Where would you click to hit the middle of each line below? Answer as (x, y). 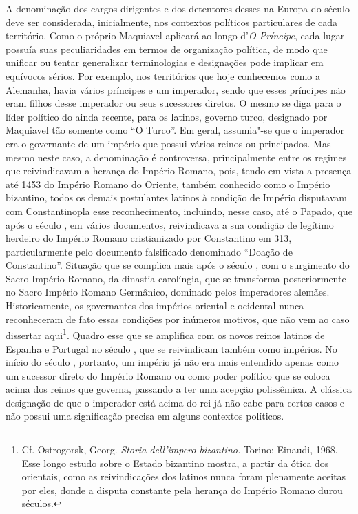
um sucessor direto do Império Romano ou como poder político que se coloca (168, 375)
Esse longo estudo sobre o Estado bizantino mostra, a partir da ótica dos (175, 463)
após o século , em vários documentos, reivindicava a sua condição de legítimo (170, 224)
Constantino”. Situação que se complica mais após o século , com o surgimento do (178, 265)
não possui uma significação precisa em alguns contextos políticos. (145, 416)
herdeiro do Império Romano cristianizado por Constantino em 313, (149, 238)
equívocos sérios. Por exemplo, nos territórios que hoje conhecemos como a (163, 75)
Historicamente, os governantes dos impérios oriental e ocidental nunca (155, 306)
